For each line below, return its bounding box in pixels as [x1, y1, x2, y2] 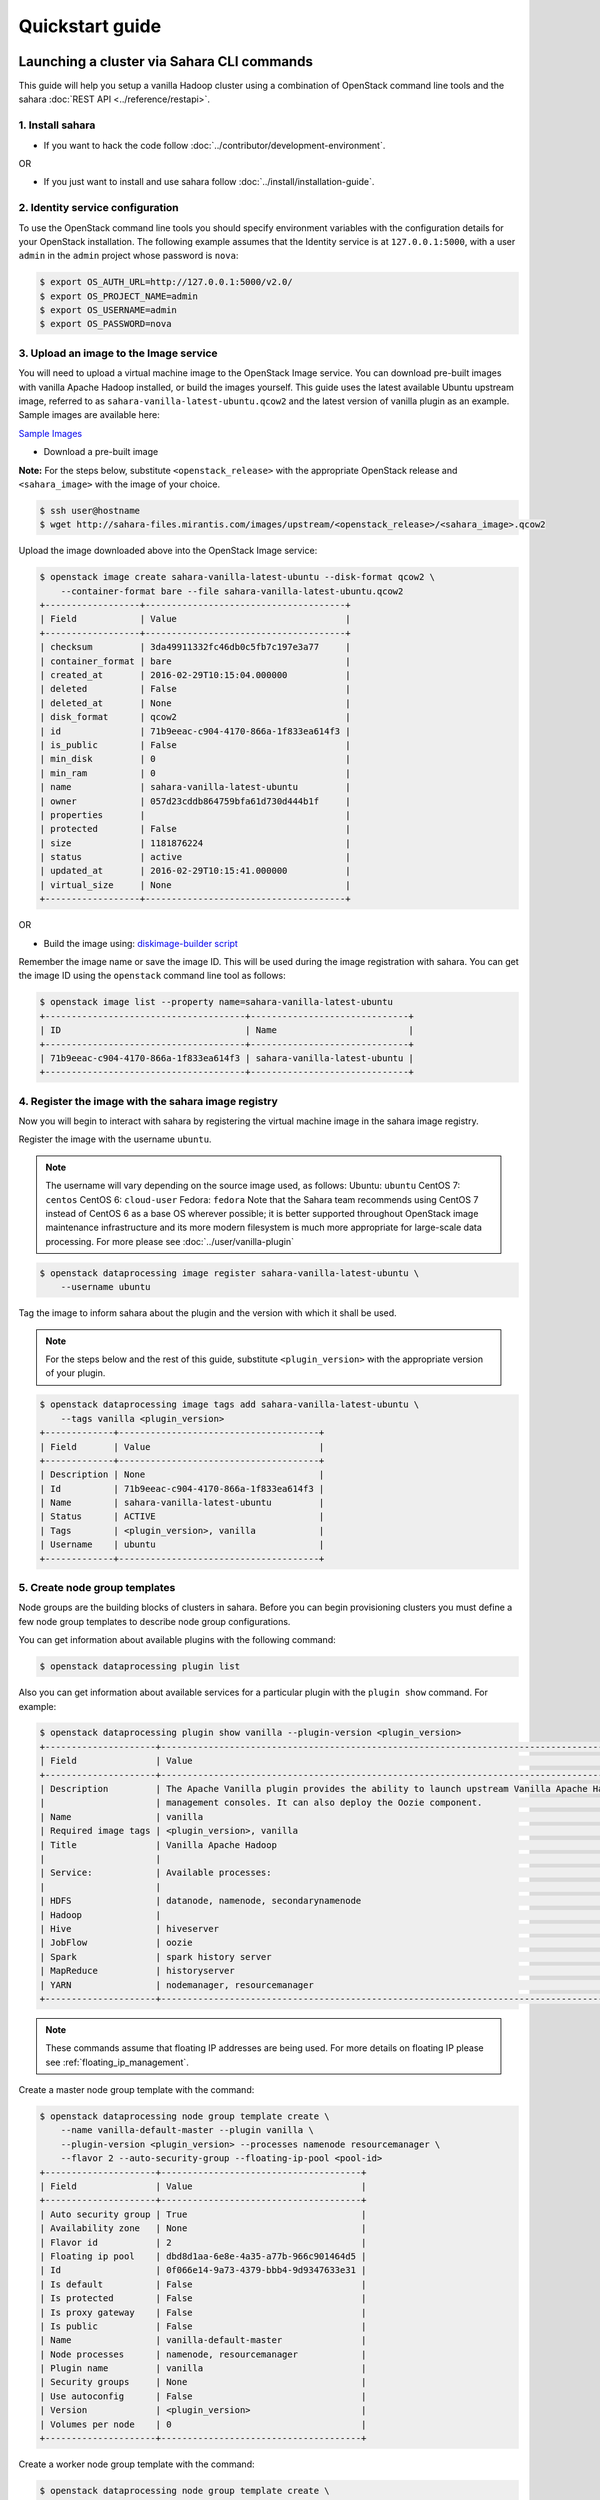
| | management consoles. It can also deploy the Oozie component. [39, 1797, 483, 1809]
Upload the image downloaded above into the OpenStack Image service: [18, 545, 318, 557]
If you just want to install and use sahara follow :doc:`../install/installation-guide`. [43, 176, 375, 188]
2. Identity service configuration [18, 201, 179, 215]
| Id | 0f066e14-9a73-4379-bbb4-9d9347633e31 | [39, 2265, 367, 2276]
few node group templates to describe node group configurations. [18, 1615, 291, 1627]
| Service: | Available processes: [39, 1867, 272, 1879]
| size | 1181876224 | [39, 837, 351, 849]
